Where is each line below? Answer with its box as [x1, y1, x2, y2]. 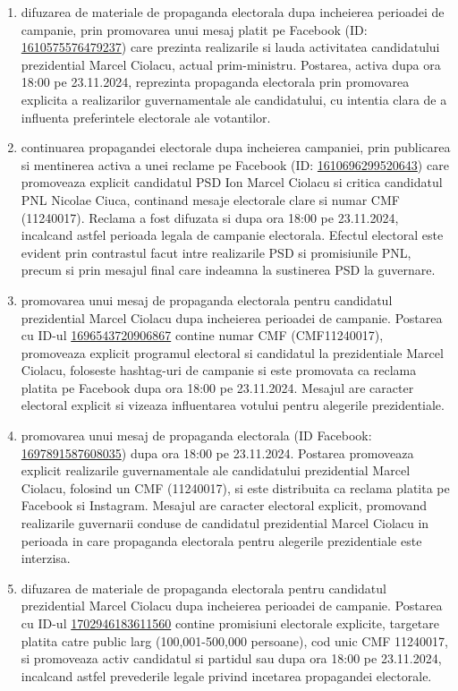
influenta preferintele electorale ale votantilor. [21, 107, 271, 126]
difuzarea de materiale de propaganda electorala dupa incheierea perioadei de [21, 3, 445, 21]
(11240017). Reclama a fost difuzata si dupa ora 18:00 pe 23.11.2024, [21, 208, 399, 226]
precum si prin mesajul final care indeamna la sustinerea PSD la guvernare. [21, 260, 436, 279]
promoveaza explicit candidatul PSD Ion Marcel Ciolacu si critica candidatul [21, 173, 443, 192]
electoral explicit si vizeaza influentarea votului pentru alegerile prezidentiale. [21, 396, 445, 414]
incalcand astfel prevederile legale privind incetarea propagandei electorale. [21, 666, 432, 685]
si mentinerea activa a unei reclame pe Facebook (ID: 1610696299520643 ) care [21, 155, 449, 174]
